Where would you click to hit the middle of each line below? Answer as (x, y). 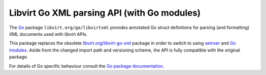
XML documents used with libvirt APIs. (48, 34)
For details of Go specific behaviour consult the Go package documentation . (87, 66)
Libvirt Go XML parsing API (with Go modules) (105, 13)
